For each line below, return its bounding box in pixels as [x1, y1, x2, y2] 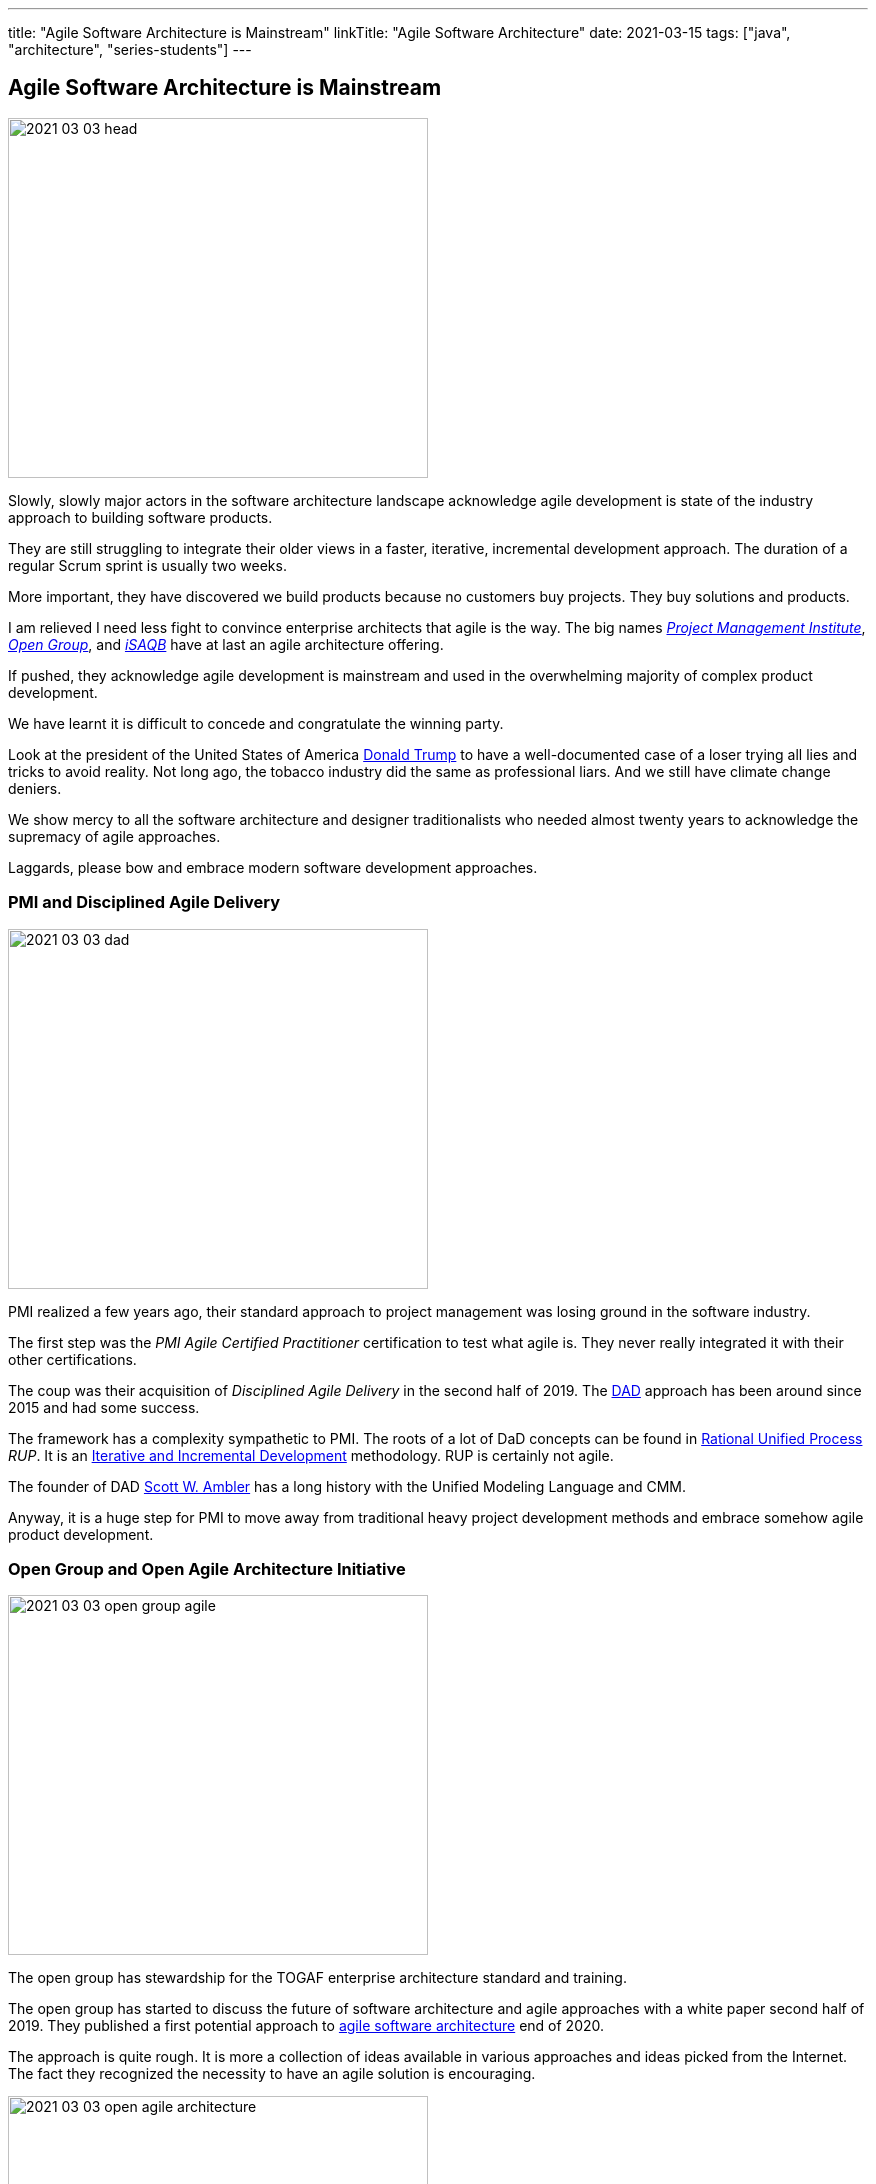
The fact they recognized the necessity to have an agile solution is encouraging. [8, 2065, 536, 2083]
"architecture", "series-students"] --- [8, 41, 252, 58]
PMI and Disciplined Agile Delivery [8, 892, 281, 913]
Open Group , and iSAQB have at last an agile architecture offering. [8, 635, 444, 653]
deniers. [8, 779, 62, 797]
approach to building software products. [8, 508, 273, 526]
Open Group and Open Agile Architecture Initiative [8, 1558, 406, 1579]
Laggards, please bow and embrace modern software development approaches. [8, 858, 538, 876]
